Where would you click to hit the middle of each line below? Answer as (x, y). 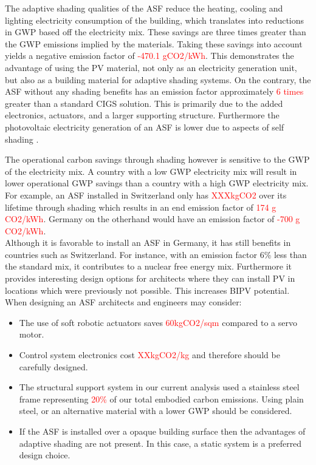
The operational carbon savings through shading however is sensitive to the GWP (157, 159)
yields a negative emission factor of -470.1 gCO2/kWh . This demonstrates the (149, 56)
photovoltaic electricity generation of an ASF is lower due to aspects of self (145, 127)
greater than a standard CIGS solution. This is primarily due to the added (144, 103)
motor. (32, 334)
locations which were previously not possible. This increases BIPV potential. (147, 290)
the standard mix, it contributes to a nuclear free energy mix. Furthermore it (149, 266)
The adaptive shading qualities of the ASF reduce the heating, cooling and (144, 8)
